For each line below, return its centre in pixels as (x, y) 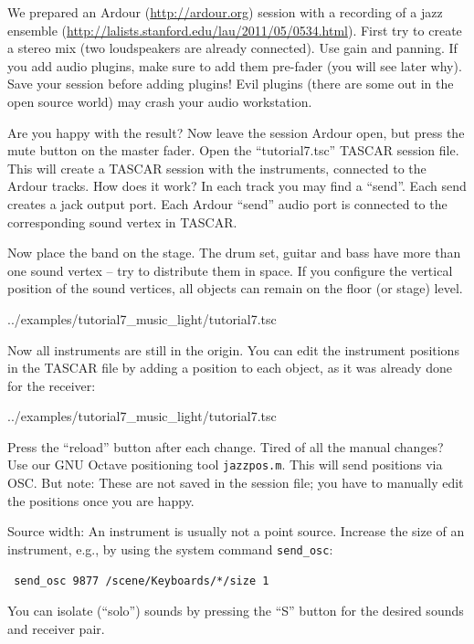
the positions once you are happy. (101, 500)
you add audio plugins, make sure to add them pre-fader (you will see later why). (235, 65)
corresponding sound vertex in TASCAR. (122, 222)
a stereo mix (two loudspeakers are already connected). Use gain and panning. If (232, 48)
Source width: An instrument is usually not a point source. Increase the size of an (236, 531)
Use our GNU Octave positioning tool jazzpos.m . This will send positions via (225, 465)
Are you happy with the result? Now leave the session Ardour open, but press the (236, 132)
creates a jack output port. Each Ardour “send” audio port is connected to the (227, 203)
